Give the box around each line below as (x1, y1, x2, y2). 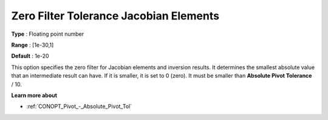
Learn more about (11, 92, 58, 99)
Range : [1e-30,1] (11, 41, 54, 48)
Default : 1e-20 (11, 52, 49, 60)
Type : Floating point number (11, 30, 84, 38)
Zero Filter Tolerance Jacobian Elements (11, 9, 220, 22)
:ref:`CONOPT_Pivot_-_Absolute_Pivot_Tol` (26, 103, 132, 110)
